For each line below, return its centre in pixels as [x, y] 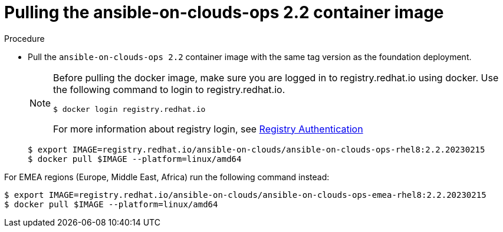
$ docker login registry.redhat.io [129, 109]
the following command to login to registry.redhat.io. [169, 89]
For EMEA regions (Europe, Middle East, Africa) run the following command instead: [167, 177]
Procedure [24, 38]
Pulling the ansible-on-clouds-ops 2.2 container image [224, 12]
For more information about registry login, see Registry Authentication [208, 129]
